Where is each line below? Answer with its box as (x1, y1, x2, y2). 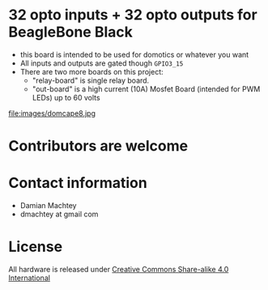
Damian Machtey (19, 201, 77, 211)
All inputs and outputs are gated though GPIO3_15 (19, 58, 184, 68)
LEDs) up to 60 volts (32, 92, 100, 102)
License (8, 237, 63, 256)
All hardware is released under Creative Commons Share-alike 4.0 (8, 265, 229, 274)
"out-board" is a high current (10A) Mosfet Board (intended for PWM (32, 83, 261, 94)
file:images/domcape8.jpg (8, 108, 96, 118)
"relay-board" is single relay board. (32, 75, 150, 85)
